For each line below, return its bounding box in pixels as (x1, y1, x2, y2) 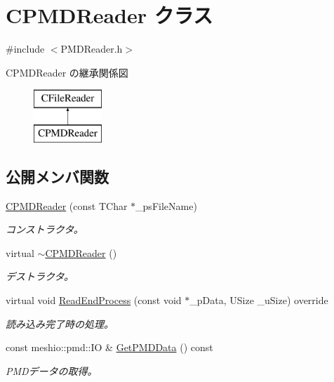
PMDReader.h (60, 41, 123, 56)
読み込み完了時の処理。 (6, 316, 114, 331)
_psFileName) (135, 198, 197, 213)
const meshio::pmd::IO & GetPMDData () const (6, 340, 213, 355)
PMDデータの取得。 (6, 363, 98, 378)
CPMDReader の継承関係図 (6, 65, 128, 79)
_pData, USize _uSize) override (189, 293, 328, 308)
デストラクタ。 (6, 269, 74, 284)
